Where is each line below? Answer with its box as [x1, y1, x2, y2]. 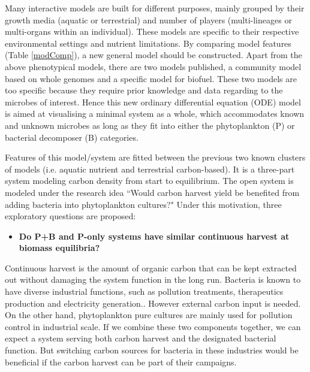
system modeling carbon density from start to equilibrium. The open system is [5, 174, 294, 187]
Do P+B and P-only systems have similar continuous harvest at [19, 229, 290, 242]
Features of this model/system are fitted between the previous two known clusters [5, 151, 306, 164]
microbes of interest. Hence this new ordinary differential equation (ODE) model [5, 95, 301, 108]
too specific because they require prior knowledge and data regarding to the [5, 84, 283, 96]
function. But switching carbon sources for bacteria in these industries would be [5, 344, 299, 356]
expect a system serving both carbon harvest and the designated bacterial [5, 332, 276, 344]
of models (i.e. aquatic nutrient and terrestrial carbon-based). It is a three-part [5, 162, 295, 175]
